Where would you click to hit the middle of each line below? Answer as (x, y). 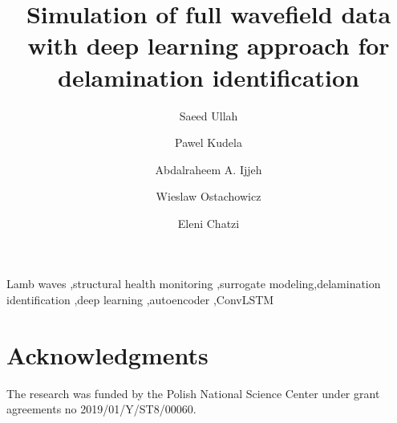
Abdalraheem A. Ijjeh (209, 169)
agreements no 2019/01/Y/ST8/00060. (101, 409)
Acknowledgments (107, 354)
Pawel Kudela (209, 142)
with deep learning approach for (209, 45)
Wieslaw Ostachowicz (209, 196)
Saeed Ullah (209, 115)
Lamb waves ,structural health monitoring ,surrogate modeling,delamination (194, 284)
